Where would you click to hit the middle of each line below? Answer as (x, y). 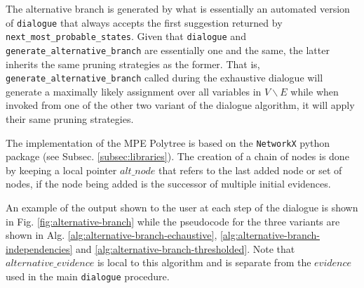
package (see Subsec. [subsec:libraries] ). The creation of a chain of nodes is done (177, 156)
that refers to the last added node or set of (250, 170)
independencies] (39, 248)
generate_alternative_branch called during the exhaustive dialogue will (164, 78)
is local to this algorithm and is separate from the (204, 262)
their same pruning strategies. (70, 119)
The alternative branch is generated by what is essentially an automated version (178, 8)
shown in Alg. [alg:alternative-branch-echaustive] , (112, 235)
